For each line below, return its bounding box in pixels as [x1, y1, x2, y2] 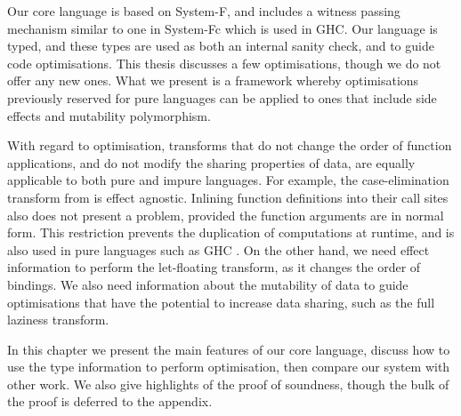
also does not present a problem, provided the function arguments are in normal [7, 205, 444, 224]
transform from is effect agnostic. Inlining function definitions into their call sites [7, 188, 449, 206]
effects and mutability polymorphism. [7, 106, 211, 124]
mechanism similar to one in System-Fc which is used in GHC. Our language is [7, 19, 438, 37]
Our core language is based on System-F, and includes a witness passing [7, 2, 400, 20]
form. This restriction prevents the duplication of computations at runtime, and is [7, 223, 455, 242]
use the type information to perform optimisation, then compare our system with [7, 357, 450, 376]
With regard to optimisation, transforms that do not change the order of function [7, 136, 452, 155]
